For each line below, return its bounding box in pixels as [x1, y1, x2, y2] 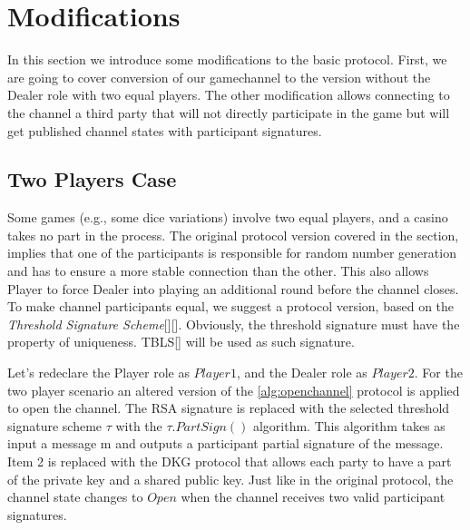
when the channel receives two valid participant [181, 487, 446, 506]
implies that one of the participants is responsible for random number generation [7, 243, 456, 262]
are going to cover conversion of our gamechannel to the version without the [7, 67, 431, 86]
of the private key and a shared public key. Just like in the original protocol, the [7, 469, 454, 488]
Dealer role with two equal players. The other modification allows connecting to [7, 85, 450, 104]
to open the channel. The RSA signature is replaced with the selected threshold [7, 398, 450, 417]
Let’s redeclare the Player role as [7, 363, 190, 382]
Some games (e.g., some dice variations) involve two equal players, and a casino [7, 208, 448, 227]
